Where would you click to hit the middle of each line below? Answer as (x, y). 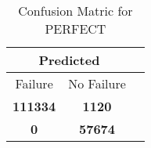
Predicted (69, 60)
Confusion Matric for (75, 11)
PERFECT (75, 29)
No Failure (97, 83)
